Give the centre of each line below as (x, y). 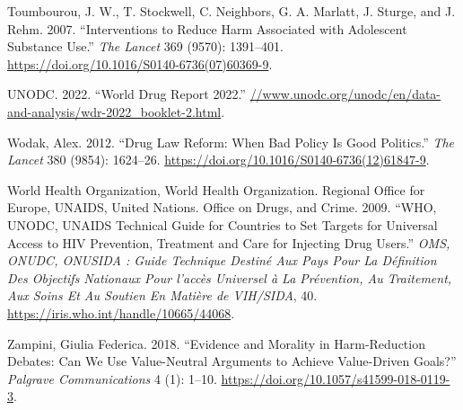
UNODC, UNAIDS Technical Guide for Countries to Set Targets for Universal (223, 224)
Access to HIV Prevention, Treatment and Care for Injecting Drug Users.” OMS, (229, 242)
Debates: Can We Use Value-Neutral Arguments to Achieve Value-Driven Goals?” (232, 361)
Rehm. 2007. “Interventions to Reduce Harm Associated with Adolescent (207, 28)
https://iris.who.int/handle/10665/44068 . (121, 312)
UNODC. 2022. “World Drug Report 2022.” (127, 94)
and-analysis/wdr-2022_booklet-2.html (114, 111)
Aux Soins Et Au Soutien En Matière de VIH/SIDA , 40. (162, 295)
